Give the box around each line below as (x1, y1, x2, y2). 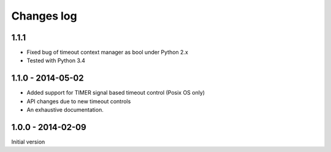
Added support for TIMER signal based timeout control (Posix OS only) (26, 89, 205, 96)
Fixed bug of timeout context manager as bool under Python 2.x (26, 49, 188, 56)
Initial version (11, 138, 45, 146)
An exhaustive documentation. (26, 106, 104, 114)
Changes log (11, 9, 77, 23)
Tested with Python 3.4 (26, 57, 86, 64)
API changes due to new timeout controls (26, 98, 131, 105)
